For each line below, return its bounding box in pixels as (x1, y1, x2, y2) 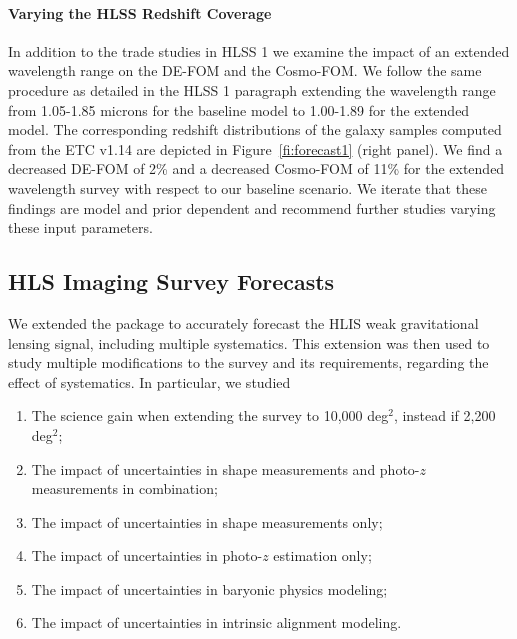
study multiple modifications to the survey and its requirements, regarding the (8, 352, 489, 373)
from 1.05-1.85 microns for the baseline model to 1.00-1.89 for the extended (8, 99, 470, 120)
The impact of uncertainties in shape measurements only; (31, 511, 383, 532)
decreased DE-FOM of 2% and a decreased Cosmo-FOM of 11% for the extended (8, 158, 505, 179)
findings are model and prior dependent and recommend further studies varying (8, 197, 496, 218)
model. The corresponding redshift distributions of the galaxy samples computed (8, 119, 502, 140)
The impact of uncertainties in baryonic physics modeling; (31, 578, 388, 599)
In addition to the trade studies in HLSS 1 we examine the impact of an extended (8, 40, 510, 61)
